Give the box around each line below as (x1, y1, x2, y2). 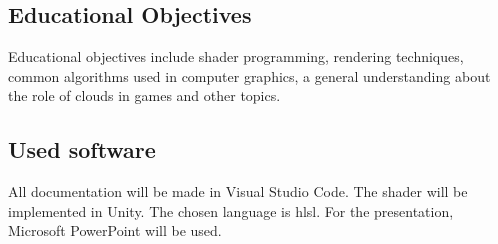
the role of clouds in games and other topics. (8, 85, 281, 106)
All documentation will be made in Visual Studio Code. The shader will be (8, 181, 468, 202)
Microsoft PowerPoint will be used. (8, 220, 222, 241)
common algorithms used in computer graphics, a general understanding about (8, 65, 491, 86)
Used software (8, 134, 156, 165)
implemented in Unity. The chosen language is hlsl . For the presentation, (8, 200, 454, 221)
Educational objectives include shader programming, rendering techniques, (8, 46, 464, 67)
